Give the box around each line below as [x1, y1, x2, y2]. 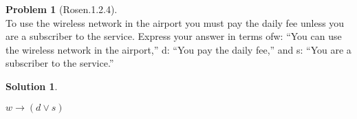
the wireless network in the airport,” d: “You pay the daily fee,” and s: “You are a [6, 42, 351, 56]
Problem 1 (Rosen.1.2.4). [6, 2, 118, 16]
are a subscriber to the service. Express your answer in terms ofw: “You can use [6, 29, 342, 43]
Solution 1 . [6, 78, 58, 93]
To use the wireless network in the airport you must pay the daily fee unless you [6, 15, 345, 30]
